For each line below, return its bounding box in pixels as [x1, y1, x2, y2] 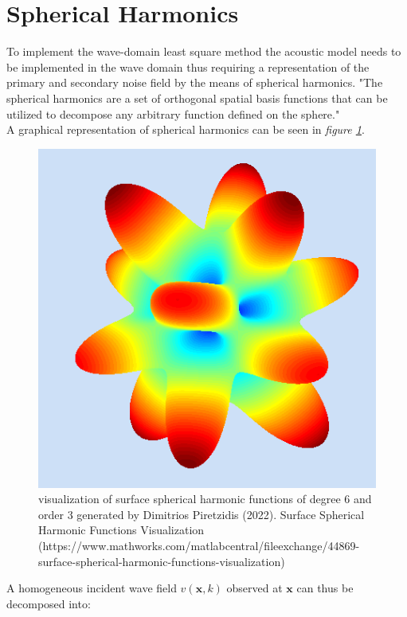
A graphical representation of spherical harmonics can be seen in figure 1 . [6, 121, 365, 138]
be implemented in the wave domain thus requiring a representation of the [6, 58, 370, 75]
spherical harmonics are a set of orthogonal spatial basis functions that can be [6, 89, 388, 106]
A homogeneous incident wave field [6, 580, 177, 596]
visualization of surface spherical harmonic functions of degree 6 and [38, 490, 372, 507]
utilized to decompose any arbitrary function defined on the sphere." [6, 105, 340, 122]
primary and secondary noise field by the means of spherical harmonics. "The [6, 74, 383, 91]
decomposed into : [6, 595, 91, 611]
